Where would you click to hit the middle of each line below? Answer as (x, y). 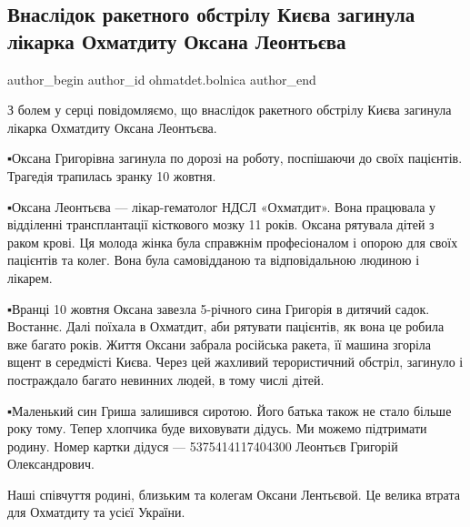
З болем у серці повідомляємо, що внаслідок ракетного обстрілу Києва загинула (230, 110)
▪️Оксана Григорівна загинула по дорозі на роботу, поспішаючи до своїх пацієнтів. (235, 158)
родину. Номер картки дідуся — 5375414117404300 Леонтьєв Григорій (203, 446)
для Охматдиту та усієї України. (96, 512)
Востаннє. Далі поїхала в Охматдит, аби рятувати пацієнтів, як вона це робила (226, 326)
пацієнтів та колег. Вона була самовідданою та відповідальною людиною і (214, 260)
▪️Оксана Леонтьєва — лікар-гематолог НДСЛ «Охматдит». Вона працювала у (222, 206)
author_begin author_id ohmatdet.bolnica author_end (162, 79)
